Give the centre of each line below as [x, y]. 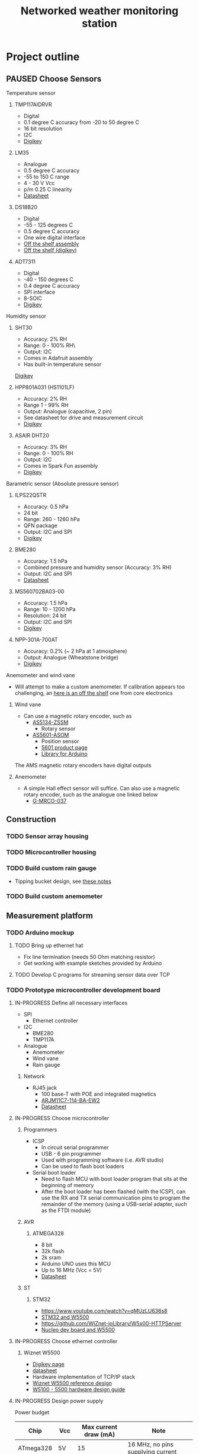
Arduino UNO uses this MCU [76, 1264]
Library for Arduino [64, 754]
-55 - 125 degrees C [48, 225]
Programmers [40, 1130]
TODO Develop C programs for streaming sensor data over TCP [92, 975]
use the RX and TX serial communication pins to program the [115, 1198]
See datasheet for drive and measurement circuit [83, 417]
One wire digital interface [54, 237]
